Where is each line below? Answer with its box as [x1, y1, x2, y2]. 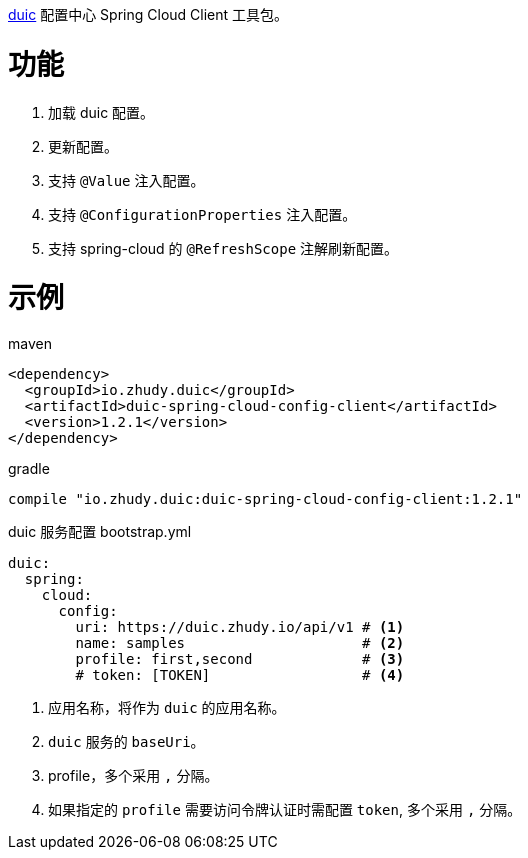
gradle [8, 460, 50, 477]
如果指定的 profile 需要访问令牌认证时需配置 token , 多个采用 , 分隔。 [48, 801, 522, 818]
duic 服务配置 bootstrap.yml [8, 523, 192, 540]
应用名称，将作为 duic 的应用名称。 [48, 699, 286, 716]
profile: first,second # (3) [75, 651, 405, 667]
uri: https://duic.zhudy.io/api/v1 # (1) [75, 619, 405, 635]
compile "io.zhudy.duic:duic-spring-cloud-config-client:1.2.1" [8, 491, 523, 507]
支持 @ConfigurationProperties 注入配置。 [48, 205, 357, 223]
